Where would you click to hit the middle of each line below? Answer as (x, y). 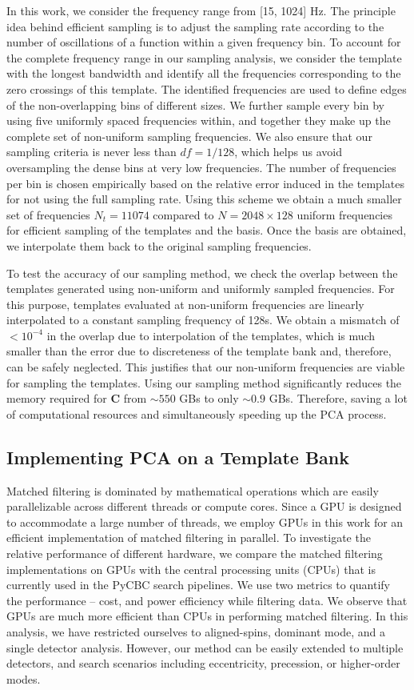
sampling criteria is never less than (92, 152)
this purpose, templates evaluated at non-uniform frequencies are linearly (185, 304)
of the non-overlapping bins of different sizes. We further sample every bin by (196, 104)
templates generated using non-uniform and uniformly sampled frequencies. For (201, 289)
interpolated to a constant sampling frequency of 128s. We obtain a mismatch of (203, 320)
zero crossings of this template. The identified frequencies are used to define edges (207, 88)
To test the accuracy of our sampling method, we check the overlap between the (202, 273)
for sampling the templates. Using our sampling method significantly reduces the (204, 382)
